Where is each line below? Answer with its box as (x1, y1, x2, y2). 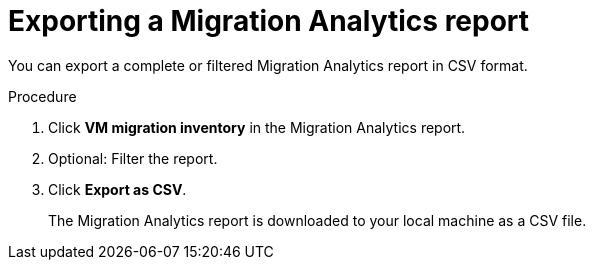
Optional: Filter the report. (48, 149, 218, 167)
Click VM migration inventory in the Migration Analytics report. (48, 118, 466, 136)
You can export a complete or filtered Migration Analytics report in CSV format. (8, 56, 528, 74)
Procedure (8, 87, 77, 105)
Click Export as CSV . (48, 180, 187, 198)
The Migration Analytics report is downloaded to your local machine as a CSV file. (48, 211, 587, 229)
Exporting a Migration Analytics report (8, 4, 530, 38)
